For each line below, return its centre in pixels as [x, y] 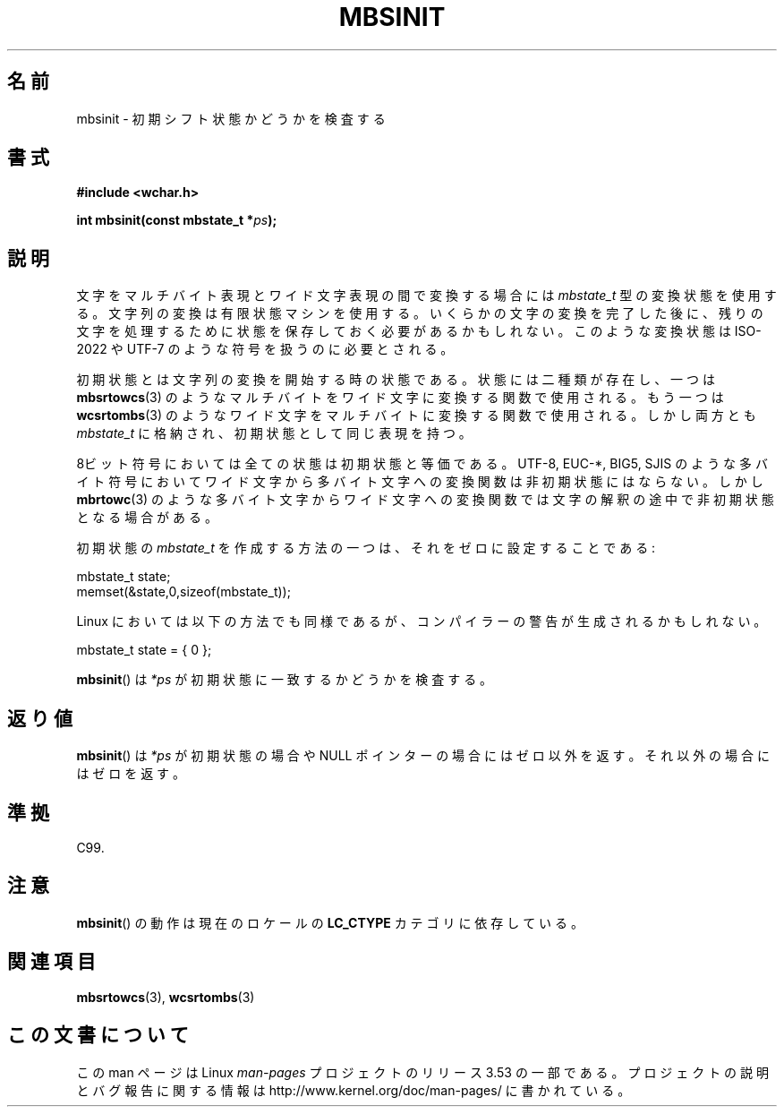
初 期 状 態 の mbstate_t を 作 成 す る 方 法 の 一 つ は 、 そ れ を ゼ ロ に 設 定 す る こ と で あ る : [366, 548]
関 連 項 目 [51, 962]
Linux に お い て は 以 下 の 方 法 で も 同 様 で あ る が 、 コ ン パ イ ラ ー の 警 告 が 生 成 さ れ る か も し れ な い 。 [422, 621]
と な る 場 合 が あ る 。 [147, 518]
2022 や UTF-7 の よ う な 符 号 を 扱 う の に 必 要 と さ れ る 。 [265, 349]
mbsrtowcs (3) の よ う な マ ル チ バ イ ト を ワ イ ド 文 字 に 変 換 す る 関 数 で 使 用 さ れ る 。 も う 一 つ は [400, 398]
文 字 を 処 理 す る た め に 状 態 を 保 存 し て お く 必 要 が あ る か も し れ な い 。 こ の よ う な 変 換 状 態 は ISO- [419, 331]
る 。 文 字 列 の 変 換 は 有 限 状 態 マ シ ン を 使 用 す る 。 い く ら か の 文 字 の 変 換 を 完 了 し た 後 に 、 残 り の [420, 313]
